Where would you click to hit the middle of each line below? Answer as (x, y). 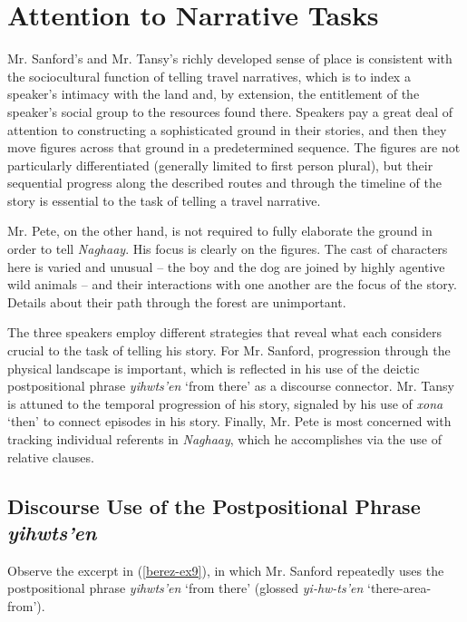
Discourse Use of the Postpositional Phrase (214, 505)
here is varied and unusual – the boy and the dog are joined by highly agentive (226, 266)
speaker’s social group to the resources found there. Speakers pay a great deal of (230, 111)
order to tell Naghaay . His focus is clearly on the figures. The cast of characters (228, 249)
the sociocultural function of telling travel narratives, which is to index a (209, 76)
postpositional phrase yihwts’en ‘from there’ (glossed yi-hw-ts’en (185, 588)
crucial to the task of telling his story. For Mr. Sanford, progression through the (229, 350)
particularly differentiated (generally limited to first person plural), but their (220, 165)
